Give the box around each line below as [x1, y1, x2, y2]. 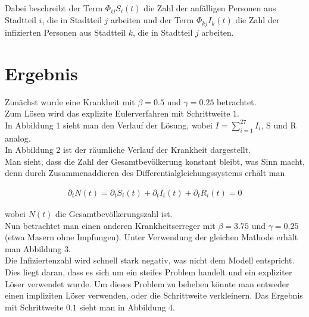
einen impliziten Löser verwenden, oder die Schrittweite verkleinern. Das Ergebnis [5, 289, 303, 302]
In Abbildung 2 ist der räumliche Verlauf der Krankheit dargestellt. [5, 143, 251, 156]
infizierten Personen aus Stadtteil [5, 26, 126, 38]
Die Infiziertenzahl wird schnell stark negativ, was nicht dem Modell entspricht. [5, 254, 295, 266]
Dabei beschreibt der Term [5, 2, 103, 14]
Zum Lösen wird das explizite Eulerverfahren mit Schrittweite [5, 107, 230, 120]
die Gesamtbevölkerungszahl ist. [55, 208, 173, 220]
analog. [5, 131, 31, 144]
